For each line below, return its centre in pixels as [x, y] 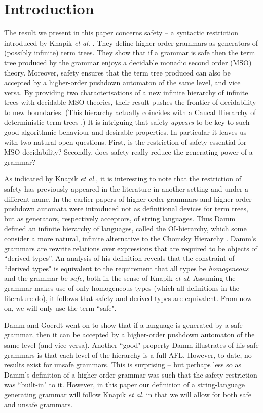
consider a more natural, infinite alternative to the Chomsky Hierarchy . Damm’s [130, 238]
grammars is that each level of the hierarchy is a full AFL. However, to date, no [128, 354]
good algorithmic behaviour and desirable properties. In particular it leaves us [125, 132]
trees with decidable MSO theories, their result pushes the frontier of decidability [130, 102]
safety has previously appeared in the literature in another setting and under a [126, 189]
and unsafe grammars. [39, 404]
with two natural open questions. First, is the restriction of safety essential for [125, 142]
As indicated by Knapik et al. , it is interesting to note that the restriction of [123, 179]
